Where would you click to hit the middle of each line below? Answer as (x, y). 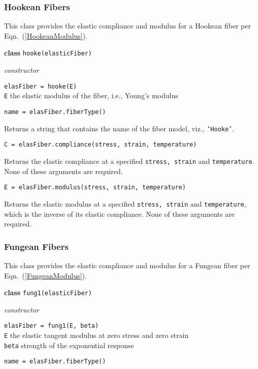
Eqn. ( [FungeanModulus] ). (45, 275)
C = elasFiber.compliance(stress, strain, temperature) (101, 145)
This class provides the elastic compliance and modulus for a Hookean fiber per (127, 26)
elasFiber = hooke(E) (41, 86)
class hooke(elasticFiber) (48, 53)
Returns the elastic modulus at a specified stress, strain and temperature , (125, 203)
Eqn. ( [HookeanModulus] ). (46, 35)
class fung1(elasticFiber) (48, 292)
